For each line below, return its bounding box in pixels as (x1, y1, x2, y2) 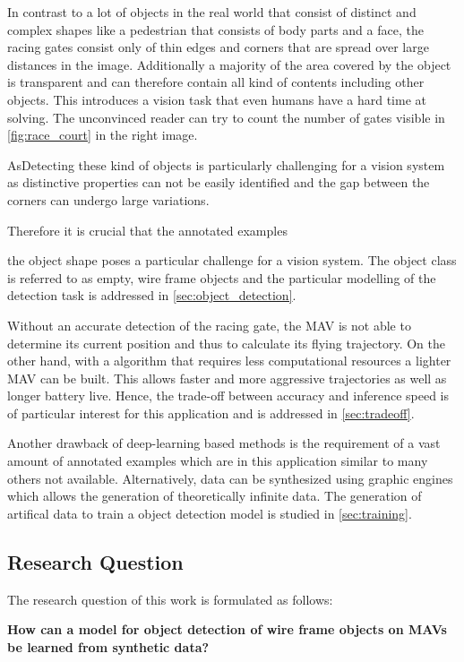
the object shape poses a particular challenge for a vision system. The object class (7, 251, 457, 270)
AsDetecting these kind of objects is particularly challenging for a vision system (7, 155, 445, 174)
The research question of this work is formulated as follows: (7, 589, 333, 608)
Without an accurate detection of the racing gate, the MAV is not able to (7, 315, 411, 334)
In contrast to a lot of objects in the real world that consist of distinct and (7, 3, 417, 21)
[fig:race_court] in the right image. (7, 125, 198, 144)
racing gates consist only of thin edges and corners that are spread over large (7, 38, 429, 56)
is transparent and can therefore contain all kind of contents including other (7, 73, 425, 91)
